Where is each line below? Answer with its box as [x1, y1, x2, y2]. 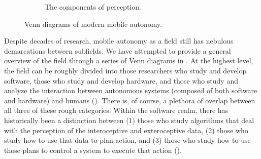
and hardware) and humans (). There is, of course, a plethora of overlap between [4, 95, 255, 105]
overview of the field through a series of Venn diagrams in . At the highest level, [4, 55, 253, 66]
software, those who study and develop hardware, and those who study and [4, 75, 238, 86]
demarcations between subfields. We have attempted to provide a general [4, 45, 231, 56]
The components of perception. [45, 2, 141, 12]
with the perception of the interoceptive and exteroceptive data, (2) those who [4, 125, 248, 135]
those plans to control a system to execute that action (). [4, 144, 182, 155]
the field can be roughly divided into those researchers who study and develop [4, 65, 247, 75]
